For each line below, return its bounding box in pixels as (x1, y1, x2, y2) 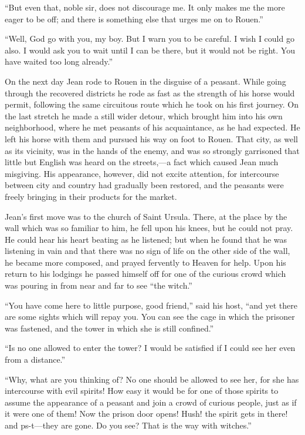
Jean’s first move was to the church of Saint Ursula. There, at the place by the (5, 210, 287, 222)
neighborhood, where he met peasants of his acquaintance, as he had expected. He (5, 121, 300, 133)
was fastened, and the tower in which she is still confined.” (5, 322, 214, 334)
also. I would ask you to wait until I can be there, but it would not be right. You (5, 43, 295, 56)
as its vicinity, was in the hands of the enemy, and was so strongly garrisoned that (5, 144, 300, 156)
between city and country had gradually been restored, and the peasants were (5, 179, 284, 191)
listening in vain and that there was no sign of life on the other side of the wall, (5, 245, 290, 257)
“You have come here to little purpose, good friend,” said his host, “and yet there (5, 299, 298, 311)
